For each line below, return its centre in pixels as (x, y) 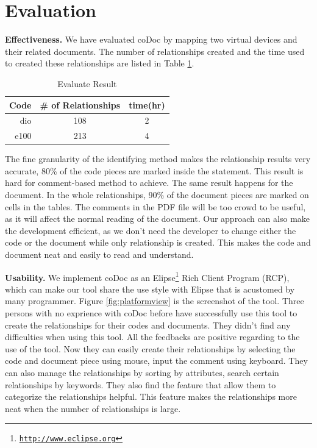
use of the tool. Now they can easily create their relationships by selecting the (150, 348)
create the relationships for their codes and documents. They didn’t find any (148, 325)
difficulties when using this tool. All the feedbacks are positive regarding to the (152, 337)
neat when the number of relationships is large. (93, 408)
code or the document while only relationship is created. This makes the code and (158, 242)
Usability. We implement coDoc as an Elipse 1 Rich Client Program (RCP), (147, 276)
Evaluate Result (87, 83)
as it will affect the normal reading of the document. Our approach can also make (158, 219)
